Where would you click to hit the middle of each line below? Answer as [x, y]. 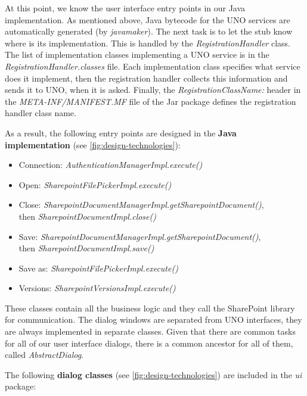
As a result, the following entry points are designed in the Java [121, 132]
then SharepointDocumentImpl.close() [87, 216]
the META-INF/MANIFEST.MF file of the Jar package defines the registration [151, 101]
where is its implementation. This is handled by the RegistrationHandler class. [148, 43]
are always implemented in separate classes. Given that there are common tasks [150, 331]
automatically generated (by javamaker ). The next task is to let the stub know [149, 31]
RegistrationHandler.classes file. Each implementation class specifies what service [153, 66]
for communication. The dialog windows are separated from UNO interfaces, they [153, 319]
